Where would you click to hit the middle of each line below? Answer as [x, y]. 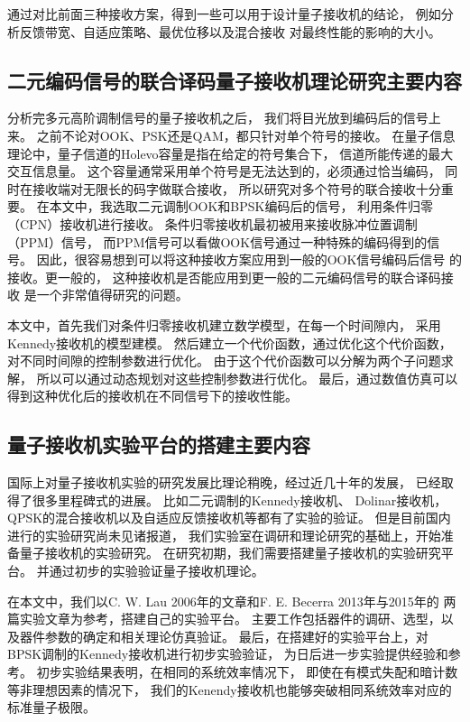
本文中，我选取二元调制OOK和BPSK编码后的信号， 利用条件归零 [241, 206]
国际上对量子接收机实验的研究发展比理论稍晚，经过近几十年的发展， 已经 [224, 482]
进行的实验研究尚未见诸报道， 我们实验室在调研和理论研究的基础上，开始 [224, 535]
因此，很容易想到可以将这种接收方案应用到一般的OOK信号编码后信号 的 [249, 259]
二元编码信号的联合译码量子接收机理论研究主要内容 [235, 80]
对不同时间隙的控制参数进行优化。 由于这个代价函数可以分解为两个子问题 [224, 361]
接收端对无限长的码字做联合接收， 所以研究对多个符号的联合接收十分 [236, 188]
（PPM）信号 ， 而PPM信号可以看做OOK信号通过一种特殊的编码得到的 [217, 241]
